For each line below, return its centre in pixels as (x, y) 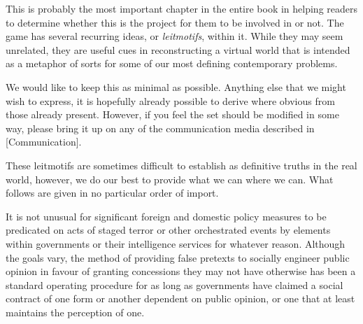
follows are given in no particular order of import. (112, 193)
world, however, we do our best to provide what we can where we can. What (170, 179)
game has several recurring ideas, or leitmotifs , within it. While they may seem (175, 36)
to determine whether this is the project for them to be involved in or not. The (175, 22)
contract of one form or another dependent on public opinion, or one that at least (180, 298)
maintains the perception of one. (75, 312)
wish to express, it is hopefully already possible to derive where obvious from (170, 100)
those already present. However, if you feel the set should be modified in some (172, 114)
